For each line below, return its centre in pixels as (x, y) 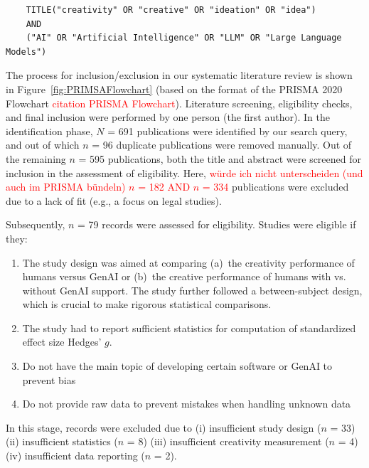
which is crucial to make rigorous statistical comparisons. (147, 304)
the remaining (36, 158)
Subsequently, (36, 224)
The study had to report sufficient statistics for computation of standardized (189, 328)
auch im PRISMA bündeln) (66, 187)
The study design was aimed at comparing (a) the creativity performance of (188, 262)
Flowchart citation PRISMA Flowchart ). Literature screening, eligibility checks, (179, 103)
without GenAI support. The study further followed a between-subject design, (192, 290)
